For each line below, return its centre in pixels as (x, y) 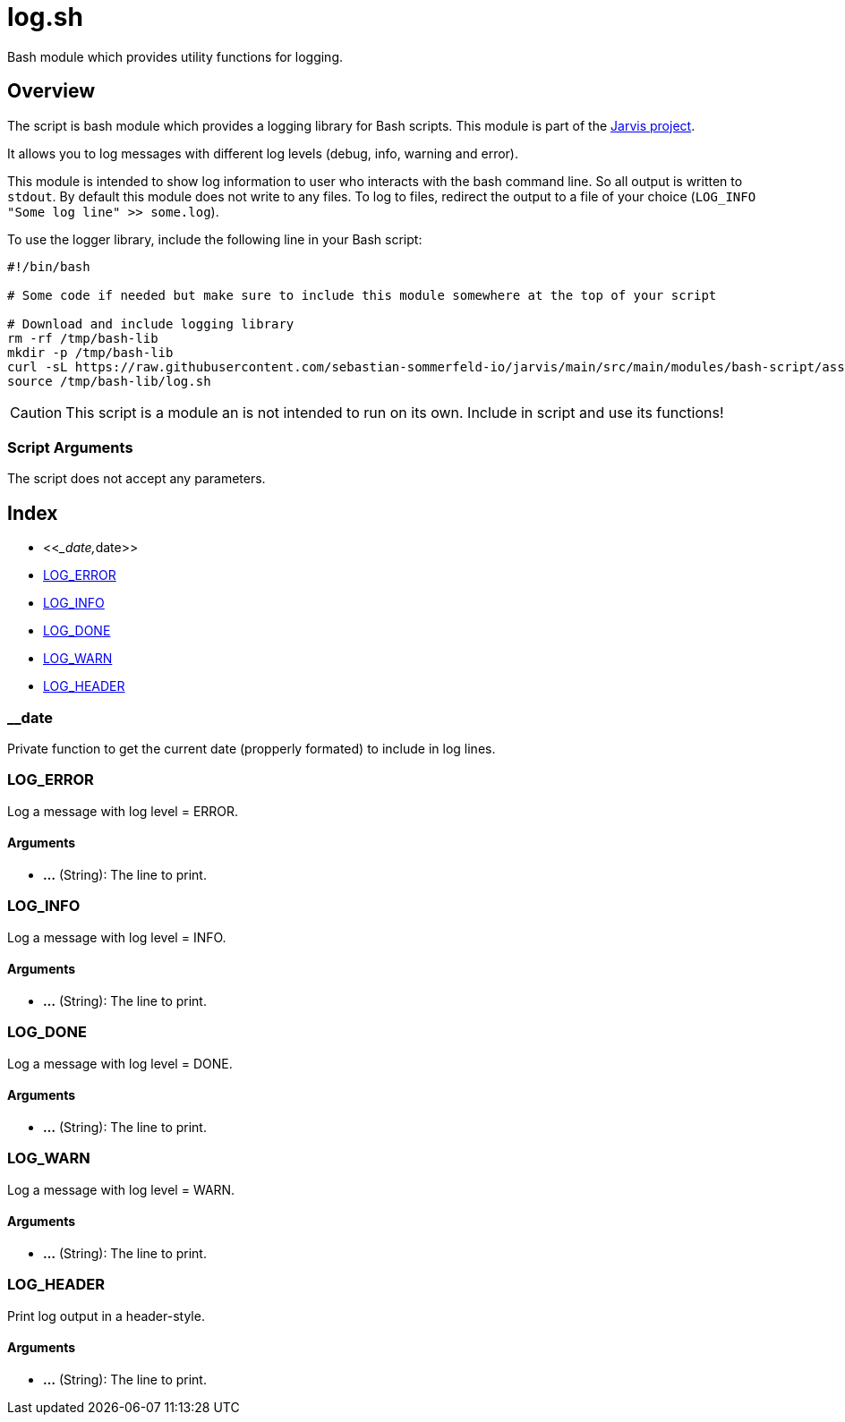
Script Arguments (70, 447)
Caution (36, 412)
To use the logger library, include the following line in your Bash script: (215, 239)
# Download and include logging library (151, 324)
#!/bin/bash (49, 266)
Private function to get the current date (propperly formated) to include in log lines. (252, 748)
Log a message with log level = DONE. (120, 1063)
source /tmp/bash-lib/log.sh (109, 381)
